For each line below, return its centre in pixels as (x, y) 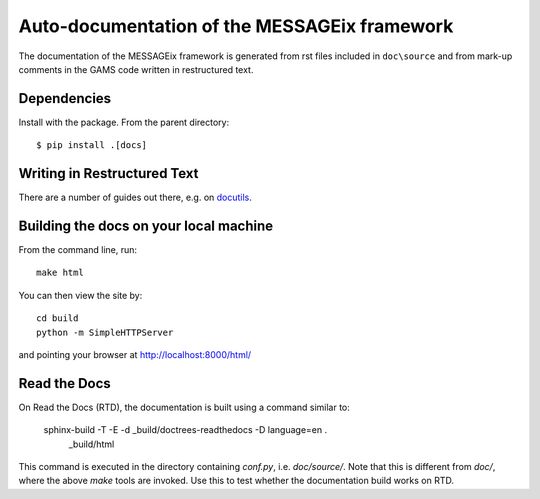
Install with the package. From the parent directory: (124, 122)
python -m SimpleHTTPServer (105, 332)
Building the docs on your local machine (146, 225)
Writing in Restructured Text (108, 173)
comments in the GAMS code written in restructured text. (136, 69)
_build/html (91, 444)
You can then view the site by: (80, 295)
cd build (57, 318)
